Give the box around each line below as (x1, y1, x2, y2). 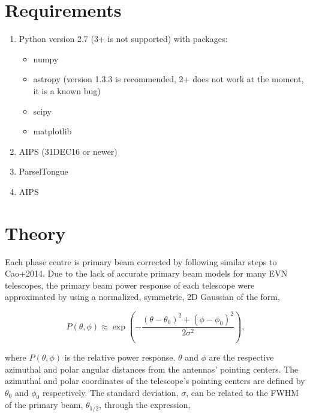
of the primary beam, (5, 398, 83, 411)
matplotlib (33, 125, 72, 137)
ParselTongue (19, 165, 68, 178)
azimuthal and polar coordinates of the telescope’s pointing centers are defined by (5, 374, 305, 387)
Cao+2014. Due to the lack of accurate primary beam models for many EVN (5, 267, 288, 280)
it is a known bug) (33, 84, 101, 97)
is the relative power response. (64, 350, 176, 363)
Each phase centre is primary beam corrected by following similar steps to (5, 255, 277, 268)
